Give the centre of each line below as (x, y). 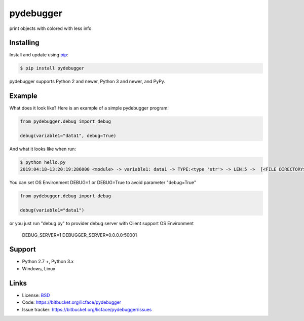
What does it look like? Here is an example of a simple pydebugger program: (89, 108)
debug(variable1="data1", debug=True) (68, 136)
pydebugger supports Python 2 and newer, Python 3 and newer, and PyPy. (87, 82)
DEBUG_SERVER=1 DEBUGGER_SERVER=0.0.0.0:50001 (80, 235)
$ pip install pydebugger (52, 68)
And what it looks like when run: (43, 149)
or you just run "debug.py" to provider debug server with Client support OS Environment (102, 224)
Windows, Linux (39, 268)
